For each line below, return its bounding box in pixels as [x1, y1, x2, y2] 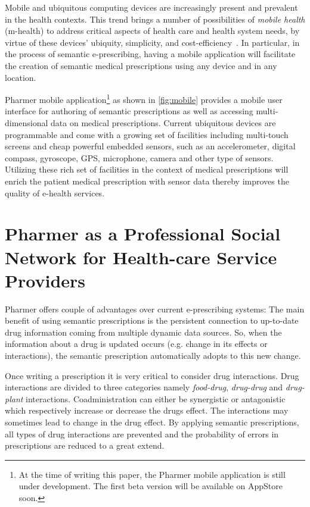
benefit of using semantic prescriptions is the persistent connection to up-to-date [5, 314, 299, 327]
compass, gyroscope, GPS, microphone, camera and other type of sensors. [5, 151, 274, 164]
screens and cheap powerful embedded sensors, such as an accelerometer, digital [5, 140, 296, 152]
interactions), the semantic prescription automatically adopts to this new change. [5, 349, 301, 362]
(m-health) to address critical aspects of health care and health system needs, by [5, 24, 300, 37]
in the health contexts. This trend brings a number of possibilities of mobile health [5, 12, 305, 25]
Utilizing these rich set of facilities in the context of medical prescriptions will [5, 163, 289, 176]
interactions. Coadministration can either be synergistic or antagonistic [26, 392, 286, 405]
